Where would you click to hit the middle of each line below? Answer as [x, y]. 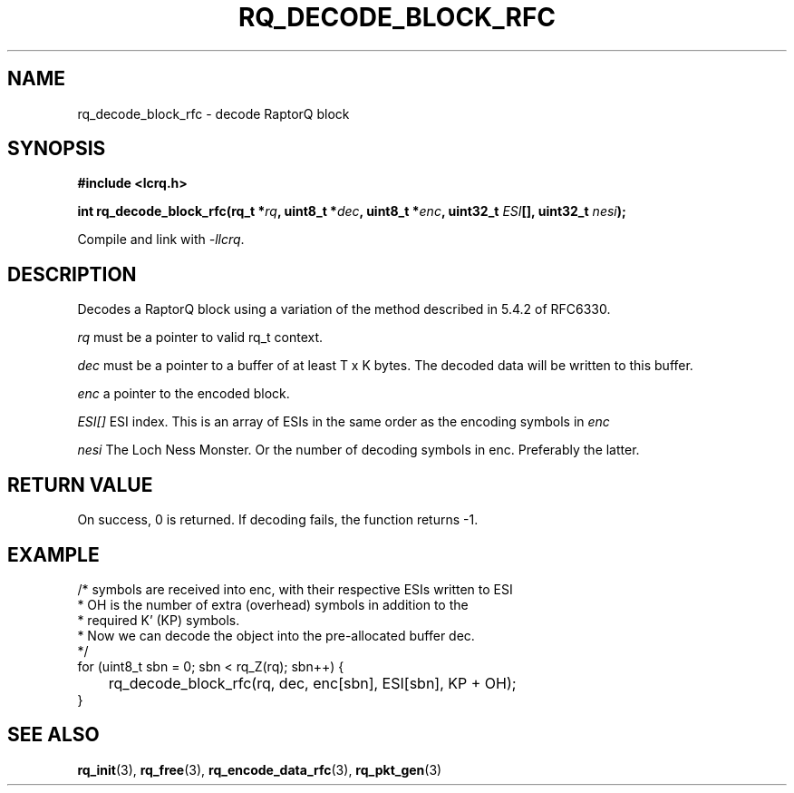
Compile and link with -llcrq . [161, 240]
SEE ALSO [53, 735]
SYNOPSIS [57, 149]
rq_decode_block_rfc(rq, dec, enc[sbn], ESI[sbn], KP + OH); [312, 683]
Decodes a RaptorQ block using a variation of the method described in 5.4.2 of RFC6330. [344, 309]
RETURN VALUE [80, 485]
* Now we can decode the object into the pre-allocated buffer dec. [276, 635]
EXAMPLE [53, 554]
